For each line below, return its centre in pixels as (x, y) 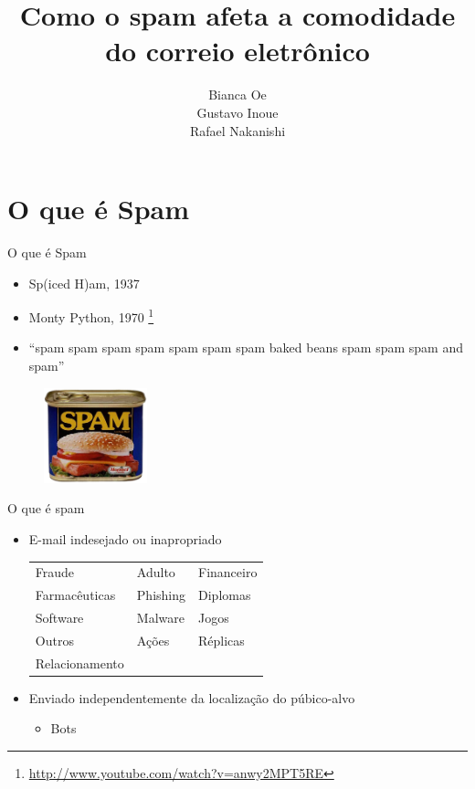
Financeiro (228, 572)
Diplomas (225, 595)
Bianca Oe (237, 95)
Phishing (161, 595)
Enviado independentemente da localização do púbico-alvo (192, 697)
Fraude (55, 572)
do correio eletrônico (237, 51)
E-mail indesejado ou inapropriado (125, 539)
